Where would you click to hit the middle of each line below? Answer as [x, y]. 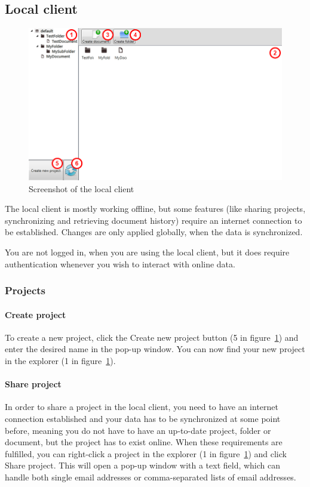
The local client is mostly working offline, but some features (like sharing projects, [155, 209]
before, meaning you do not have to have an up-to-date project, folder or [138, 430]
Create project [36, 314]
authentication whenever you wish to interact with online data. [120, 263]
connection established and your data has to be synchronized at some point [143, 418]
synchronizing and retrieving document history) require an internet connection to [154, 220]
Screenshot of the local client [82, 188]
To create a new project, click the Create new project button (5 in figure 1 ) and [152, 337]
